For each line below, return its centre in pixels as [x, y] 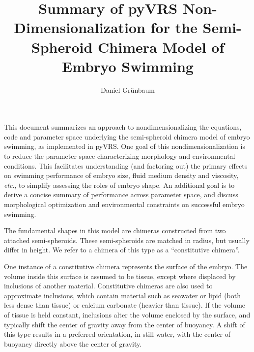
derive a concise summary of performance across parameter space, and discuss [121, 194]
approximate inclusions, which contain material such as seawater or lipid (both [122, 295]
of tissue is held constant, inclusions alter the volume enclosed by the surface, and [127, 314]
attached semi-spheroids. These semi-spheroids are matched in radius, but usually [127, 240]
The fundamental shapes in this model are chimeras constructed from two [115, 230]
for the [174, 27]
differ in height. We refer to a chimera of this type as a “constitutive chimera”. [122, 250]
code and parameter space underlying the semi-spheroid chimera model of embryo [127, 136]
